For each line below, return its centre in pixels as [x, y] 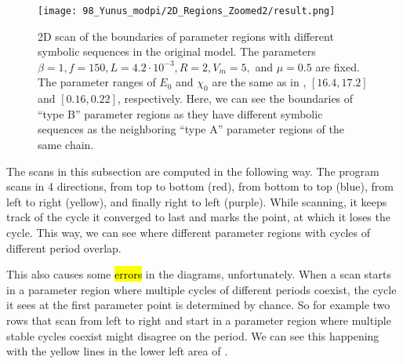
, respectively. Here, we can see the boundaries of [235, 98]
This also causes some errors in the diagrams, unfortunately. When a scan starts [199, 274]
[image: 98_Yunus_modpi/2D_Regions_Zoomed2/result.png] [187, 11]
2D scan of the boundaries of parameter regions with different [186, 36]
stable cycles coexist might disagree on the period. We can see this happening [193, 335]
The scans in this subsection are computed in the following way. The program [193, 171]
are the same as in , [259, 82]
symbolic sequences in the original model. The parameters [177, 51]
